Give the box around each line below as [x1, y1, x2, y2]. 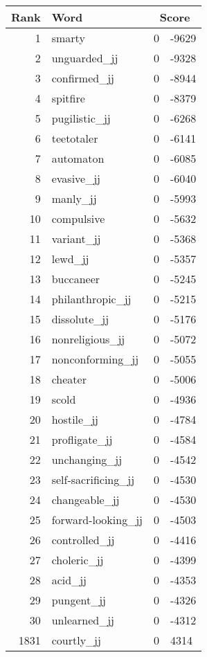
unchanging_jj [51, 451, 123, 467]
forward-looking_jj [51, 512, 143, 528]
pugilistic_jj [51, 110, 111, 126]
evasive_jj [51, 170, 101, 186]
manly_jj [51, 190, 97, 206]
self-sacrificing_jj [51, 471, 135, 487]
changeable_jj [51, 492, 120, 507]
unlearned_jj [51, 612, 115, 628]
